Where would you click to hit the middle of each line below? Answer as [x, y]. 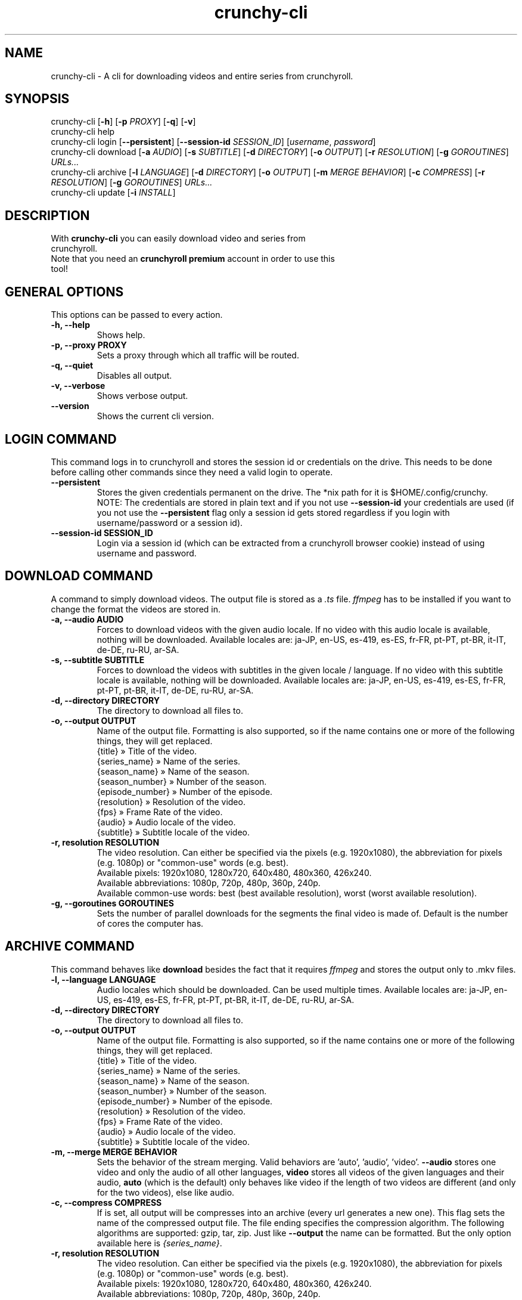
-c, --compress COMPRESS [106, 1202]
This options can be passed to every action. [137, 315]
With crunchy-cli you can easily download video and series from [178, 239]
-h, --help [70, 325]
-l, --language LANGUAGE [103, 979]
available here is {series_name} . [159, 1243]
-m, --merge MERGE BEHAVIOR [114, 1152]
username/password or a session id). [170, 522]
